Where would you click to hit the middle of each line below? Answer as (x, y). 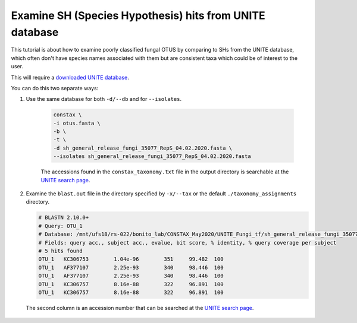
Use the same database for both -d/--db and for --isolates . (104, 99)
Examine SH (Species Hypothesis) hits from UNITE (138, 15)
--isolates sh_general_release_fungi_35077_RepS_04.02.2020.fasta (152, 156)
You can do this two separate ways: (55, 88)
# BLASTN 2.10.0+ (64, 218)
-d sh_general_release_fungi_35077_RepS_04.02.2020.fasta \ (143, 148)
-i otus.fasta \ (77, 123)
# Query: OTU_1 (60, 226)
